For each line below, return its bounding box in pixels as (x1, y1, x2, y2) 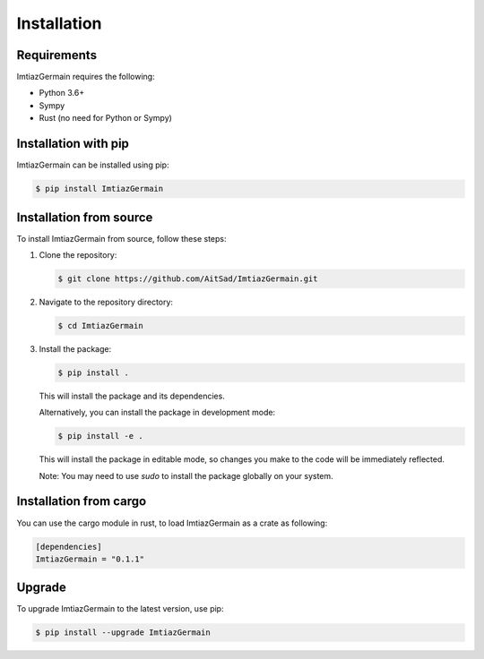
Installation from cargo (16, 493, 147, 509)
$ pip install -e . (57, 431, 143, 441)
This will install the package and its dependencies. (39, 390, 226, 401)
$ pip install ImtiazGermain (35, 184, 164, 194)
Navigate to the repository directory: (39, 296, 174, 307)
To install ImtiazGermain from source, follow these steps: (16, 233, 227, 244)
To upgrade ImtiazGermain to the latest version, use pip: (16, 603, 224, 614)
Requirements (16, 47, 98, 63)
